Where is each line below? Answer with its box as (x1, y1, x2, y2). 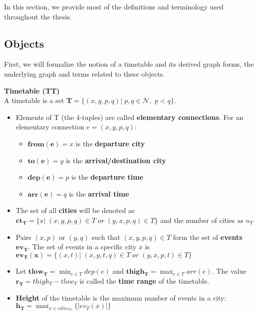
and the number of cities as (160, 214, 244, 225)
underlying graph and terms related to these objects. (4, 68, 165, 79)
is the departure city (75, 138, 145, 148)
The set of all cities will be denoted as (15, 205, 135, 215)
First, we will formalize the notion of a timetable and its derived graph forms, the (4, 59, 254, 69)
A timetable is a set (4, 95, 64, 105)
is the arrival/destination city (65, 155, 166, 165)
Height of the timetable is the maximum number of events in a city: (15, 292, 227, 303)
